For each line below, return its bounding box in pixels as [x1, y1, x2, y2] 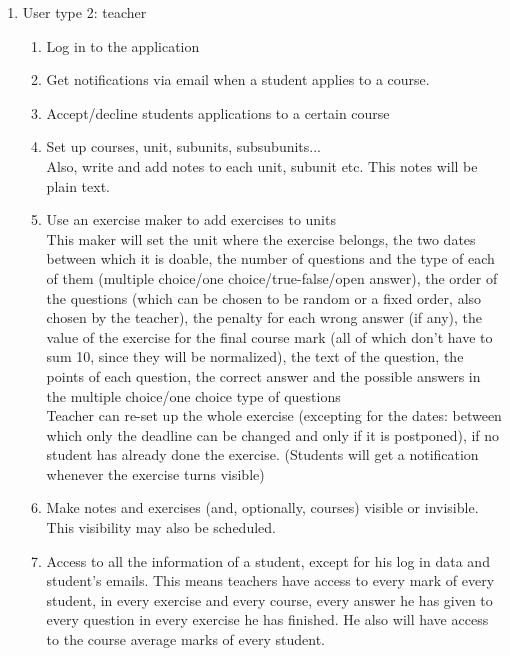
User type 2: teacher [22, 2, 147, 22]
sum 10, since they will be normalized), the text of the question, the [46, 346, 464, 367]
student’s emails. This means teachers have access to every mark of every [46, 570, 495, 591]
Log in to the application [46, 35, 200, 56]
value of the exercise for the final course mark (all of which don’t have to [46, 326, 493, 347]
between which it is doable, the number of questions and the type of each [46, 248, 495, 269]
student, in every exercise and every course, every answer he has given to [46, 589, 493, 610]
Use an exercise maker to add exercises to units [46, 209, 336, 230]
